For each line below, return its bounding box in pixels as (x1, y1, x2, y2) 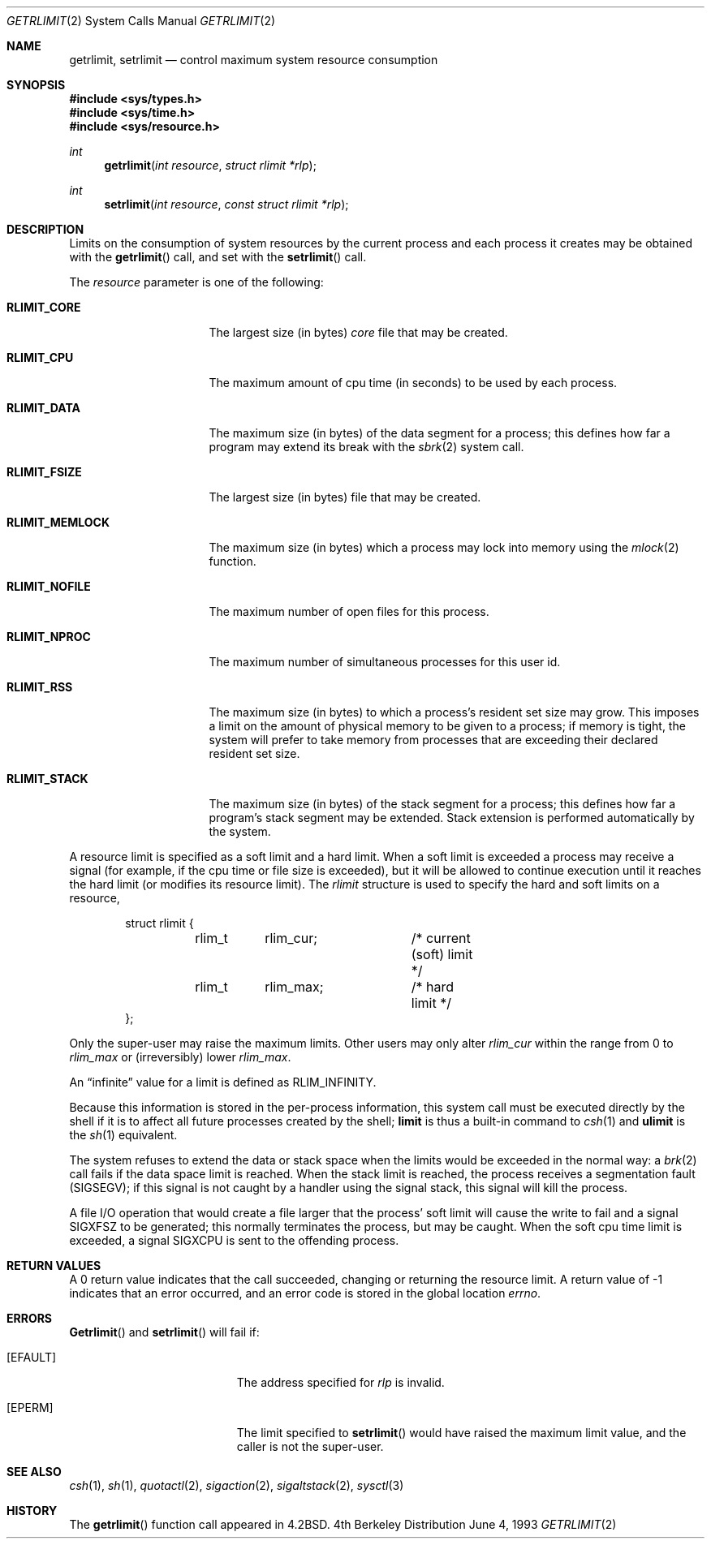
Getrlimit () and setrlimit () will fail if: (69, 1325, 260, 1339)
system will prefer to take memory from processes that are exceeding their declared (209, 733, 658, 747)
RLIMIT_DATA (6, 401, 80, 415)
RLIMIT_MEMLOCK (6, 515, 110, 529)
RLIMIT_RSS (6, 680, 73, 694)
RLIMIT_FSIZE (6, 465, 82, 479)
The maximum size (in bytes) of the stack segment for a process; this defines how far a (209, 797, 676, 811)
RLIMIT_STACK (6, 772, 88, 785)
